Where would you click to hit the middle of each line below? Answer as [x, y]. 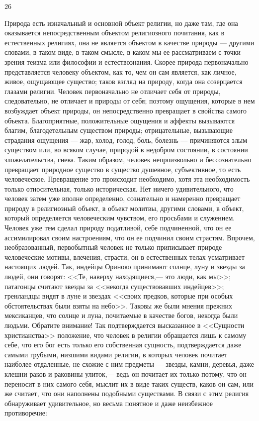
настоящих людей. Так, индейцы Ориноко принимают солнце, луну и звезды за [125, 266]
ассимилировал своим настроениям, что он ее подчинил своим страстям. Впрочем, [130, 237]
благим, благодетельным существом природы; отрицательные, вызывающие [119, 130]
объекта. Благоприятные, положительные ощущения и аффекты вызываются [120, 120]
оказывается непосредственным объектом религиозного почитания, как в [115, 33]
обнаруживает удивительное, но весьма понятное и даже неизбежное [109, 403]
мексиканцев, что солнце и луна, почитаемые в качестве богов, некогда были [121, 315]
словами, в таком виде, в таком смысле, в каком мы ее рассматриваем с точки [123, 52]
